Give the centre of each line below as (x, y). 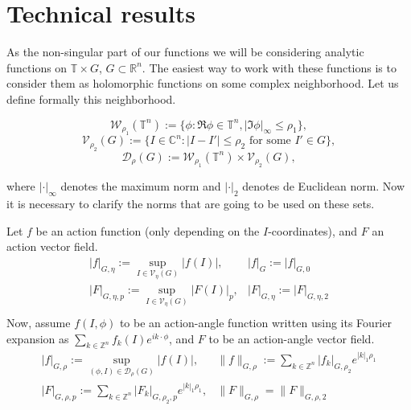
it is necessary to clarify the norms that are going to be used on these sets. (191, 204)
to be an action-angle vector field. (292, 338)
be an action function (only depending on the (148, 230)
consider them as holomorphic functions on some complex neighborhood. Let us (203, 83)
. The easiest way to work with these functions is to (269, 67)
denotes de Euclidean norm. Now (324, 186)
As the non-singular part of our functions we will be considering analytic (185, 52)
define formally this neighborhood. (91, 98)
